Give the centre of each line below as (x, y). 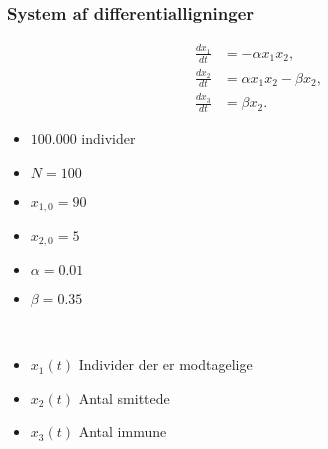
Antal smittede (124, 397)
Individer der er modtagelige (165, 364)
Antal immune (122, 431)
